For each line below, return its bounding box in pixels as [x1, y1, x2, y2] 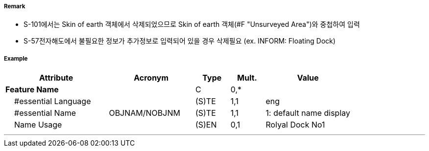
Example [4, 55, 28, 62]
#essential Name [14, 108, 76, 118]
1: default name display [265, 108, 351, 118]
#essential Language [14, 96, 91, 107]
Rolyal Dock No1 [265, 120, 325, 130]
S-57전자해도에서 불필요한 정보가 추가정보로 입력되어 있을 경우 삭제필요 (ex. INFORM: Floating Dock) [24, 37, 336, 45]
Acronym [134, 73, 169, 83]
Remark [4, 3, 25, 10]
